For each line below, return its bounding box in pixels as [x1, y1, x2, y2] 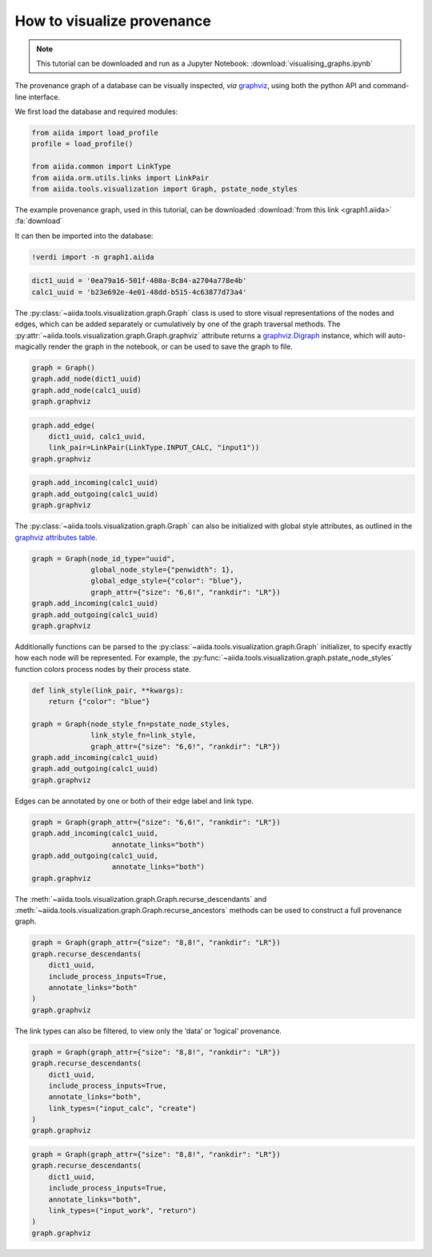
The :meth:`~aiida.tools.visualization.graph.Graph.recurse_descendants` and [14, 894, 267, 903]
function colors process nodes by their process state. [14, 664, 191, 673]
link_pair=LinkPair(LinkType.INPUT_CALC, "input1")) [48, 443, 260, 452]
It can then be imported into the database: [14, 231, 154, 240]
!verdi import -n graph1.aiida [31, 253, 155, 261]
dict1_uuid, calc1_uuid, [48, 432, 146, 441]
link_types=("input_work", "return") [48, 1206, 197, 1215]
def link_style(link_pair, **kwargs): [31, 685, 184, 695]
